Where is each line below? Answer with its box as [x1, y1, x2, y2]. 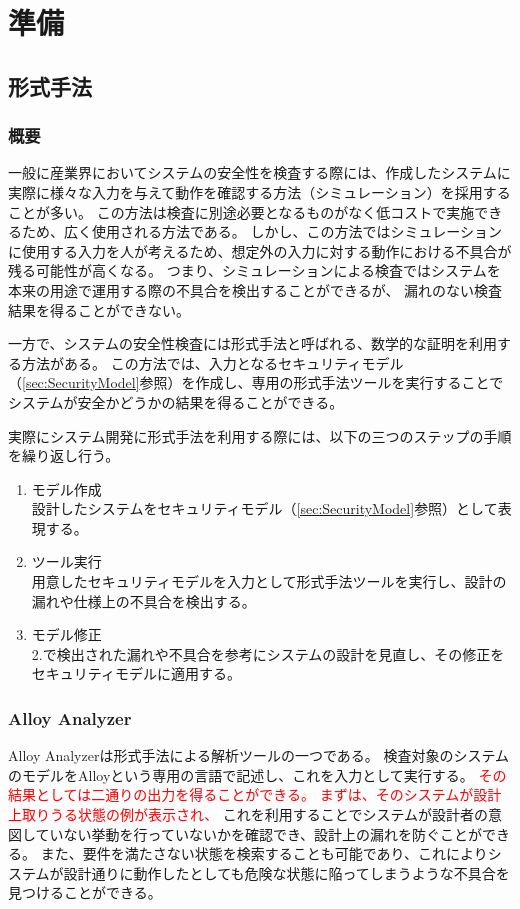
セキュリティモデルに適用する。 [31, 663, 241, 684]
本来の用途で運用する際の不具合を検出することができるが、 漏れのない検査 [8, 279, 503, 300]
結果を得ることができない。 [8, 299, 190, 320]
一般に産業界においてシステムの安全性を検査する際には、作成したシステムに [8, 162, 511, 183]
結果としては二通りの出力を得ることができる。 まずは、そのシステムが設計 [8, 784, 502, 805]
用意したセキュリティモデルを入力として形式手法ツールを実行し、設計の [31, 571, 507, 592]
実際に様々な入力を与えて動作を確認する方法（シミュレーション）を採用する [8, 181, 511, 202]
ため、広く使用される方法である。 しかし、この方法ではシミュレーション [21, 221, 502, 242]
